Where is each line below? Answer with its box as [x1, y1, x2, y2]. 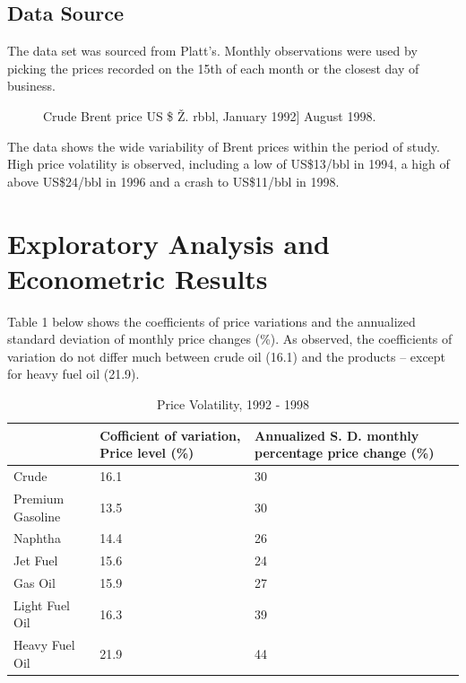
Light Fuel [13, 595, 71, 614]
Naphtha [13, 529, 61, 547]
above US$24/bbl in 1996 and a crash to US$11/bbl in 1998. [7, 171, 340, 190]
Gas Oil [13, 574, 56, 592]
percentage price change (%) [255, 443, 435, 462]
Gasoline [13, 506, 61, 525]
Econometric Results [7, 259, 268, 296]
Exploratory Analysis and [7, 224, 330, 261]
